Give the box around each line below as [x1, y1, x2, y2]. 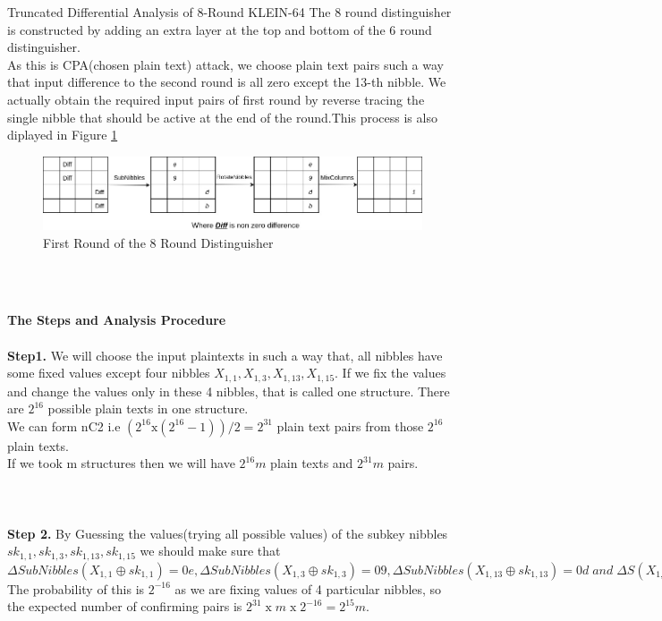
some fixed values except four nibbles [7, 363, 210, 382]
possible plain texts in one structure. [47, 399, 249, 418]
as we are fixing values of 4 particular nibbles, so [174, 579, 442, 598]
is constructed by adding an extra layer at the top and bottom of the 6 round [7, 20, 432, 38]
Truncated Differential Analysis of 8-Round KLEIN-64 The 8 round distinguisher [7, 3, 452, 21]
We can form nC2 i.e [7, 416, 121, 435]
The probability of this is [7, 579, 145, 598]
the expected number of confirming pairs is [7, 597, 242, 616]
